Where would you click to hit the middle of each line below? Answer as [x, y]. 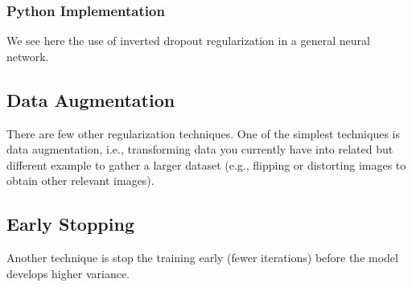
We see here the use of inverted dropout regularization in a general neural [188, 41]
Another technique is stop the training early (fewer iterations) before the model [202, 258]
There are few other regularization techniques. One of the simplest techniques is [203, 133]
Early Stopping [70, 224]
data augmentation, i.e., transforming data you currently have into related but [200, 149]
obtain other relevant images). [80, 180]
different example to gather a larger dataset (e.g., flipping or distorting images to [206, 164]
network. [28, 56]
